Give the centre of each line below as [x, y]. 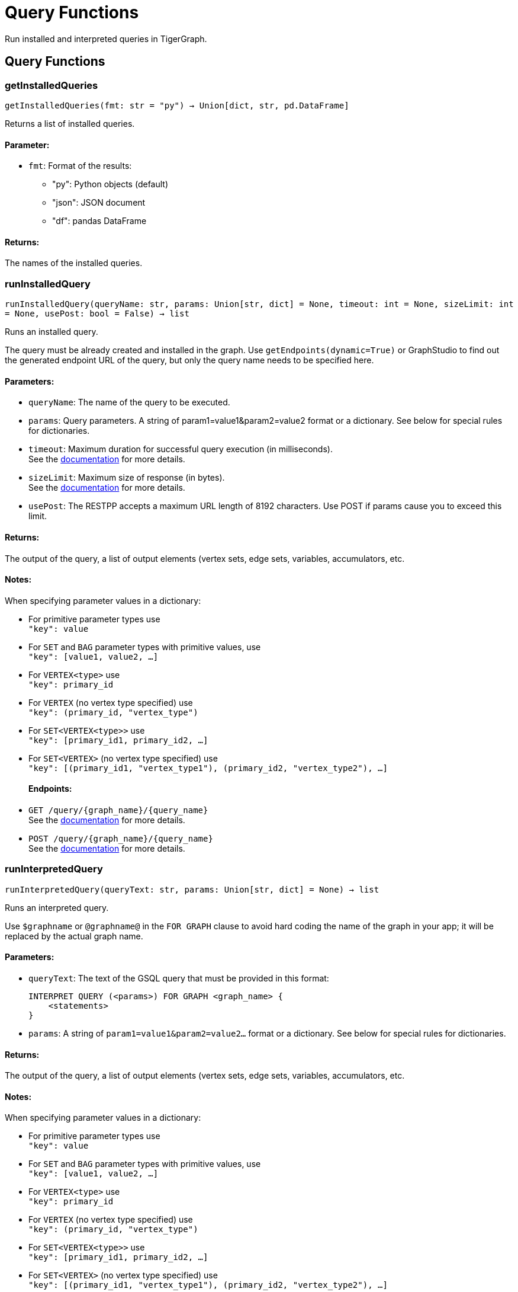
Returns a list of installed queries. [70, 123]
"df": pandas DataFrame [99, 221]
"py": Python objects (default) [110, 184]
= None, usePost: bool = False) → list [97, 314]
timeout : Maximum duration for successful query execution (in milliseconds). [181, 449]
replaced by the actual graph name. [74, 936]
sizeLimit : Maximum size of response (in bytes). [127, 478]
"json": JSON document [99, 203]
